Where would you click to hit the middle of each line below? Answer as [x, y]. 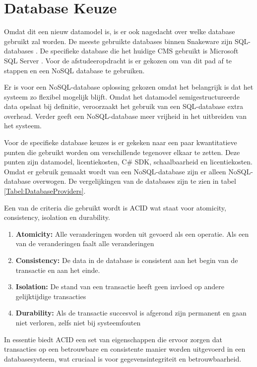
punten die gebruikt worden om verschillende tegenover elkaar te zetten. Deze [122, 152]
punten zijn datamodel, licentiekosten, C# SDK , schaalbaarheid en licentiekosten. [128, 162]
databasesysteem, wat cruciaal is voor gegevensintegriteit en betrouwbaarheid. [123, 358]
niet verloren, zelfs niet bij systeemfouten [78, 322]
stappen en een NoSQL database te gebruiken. [74, 70]
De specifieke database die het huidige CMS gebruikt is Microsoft [139, 51]
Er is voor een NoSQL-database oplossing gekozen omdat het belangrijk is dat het [129, 87]
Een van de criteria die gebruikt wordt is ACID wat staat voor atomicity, [115, 207]
